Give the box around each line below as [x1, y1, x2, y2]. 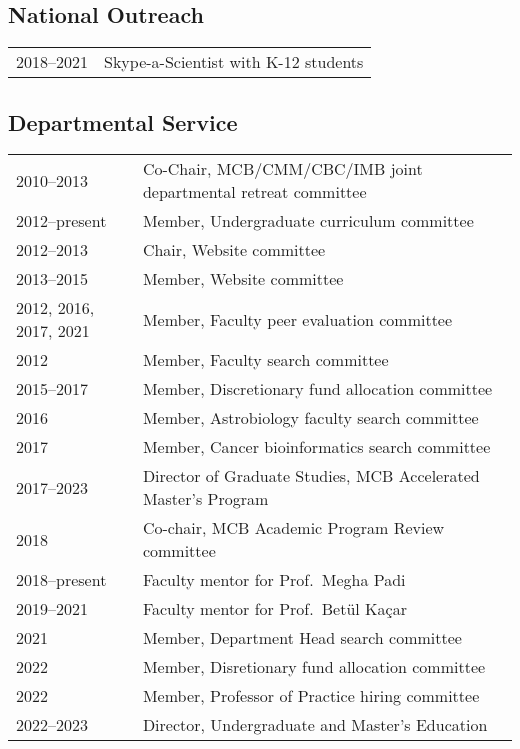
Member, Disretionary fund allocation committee [142, 655, 486, 679]
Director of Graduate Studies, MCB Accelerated [142, 464, 480, 488]
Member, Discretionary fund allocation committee [142, 377, 493, 401]
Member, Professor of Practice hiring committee [142, 684, 480, 708]
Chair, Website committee [142, 238, 326, 262]
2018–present [16, 568, 107, 592]
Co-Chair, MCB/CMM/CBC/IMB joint [142, 157, 423, 181]
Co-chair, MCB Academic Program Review [142, 516, 445, 540]
